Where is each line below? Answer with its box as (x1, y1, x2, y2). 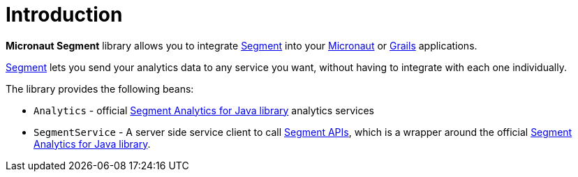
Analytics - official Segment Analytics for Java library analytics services (34, 104, 374, 116)
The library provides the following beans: (6, 82, 194, 95)
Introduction (6, 3, 123, 26)
